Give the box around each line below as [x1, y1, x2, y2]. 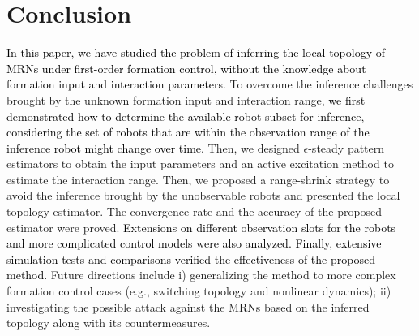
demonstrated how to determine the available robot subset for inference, [6, 107, 365, 124]
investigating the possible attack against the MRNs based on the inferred [6, 298, 370, 315]
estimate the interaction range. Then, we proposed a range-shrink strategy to [6, 170, 390, 187]
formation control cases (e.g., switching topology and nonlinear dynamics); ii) [6, 282, 391, 299]
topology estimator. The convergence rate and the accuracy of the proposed [6, 203, 383, 220]
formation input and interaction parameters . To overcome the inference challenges [6, 75, 413, 93]
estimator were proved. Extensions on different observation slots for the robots [6, 218, 396, 235]
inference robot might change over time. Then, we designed [6, 139, 300, 156]
